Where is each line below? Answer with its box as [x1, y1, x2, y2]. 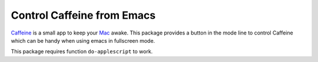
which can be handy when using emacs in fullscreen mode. [11, 37, 155, 44]
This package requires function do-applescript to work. [11, 48, 153, 55]
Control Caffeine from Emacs [11, 9, 156, 22]
